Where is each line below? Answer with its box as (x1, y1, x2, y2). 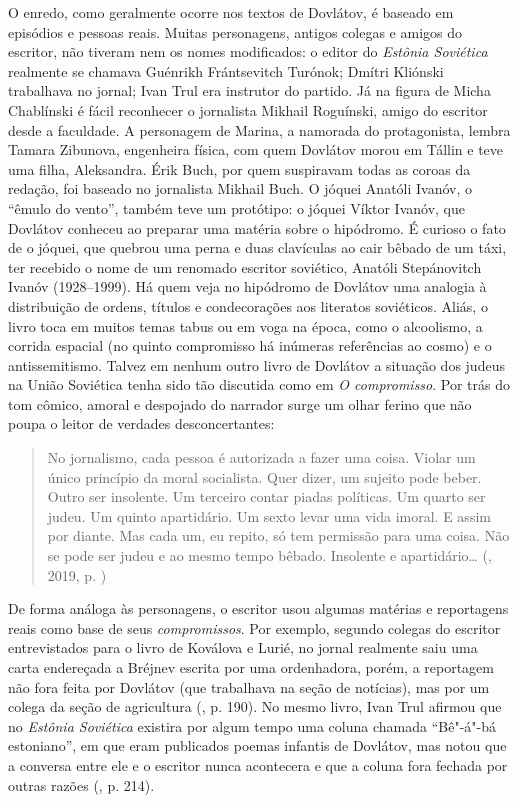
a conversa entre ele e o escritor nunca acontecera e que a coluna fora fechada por (8, 754, 508, 775)
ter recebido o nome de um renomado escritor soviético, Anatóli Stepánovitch (8, 256, 482, 277)
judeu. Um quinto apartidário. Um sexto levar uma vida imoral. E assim (47, 505, 491, 526)
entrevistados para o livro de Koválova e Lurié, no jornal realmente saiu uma (8, 637, 478, 658)
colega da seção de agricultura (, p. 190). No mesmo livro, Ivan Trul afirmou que (8, 696, 502, 717)
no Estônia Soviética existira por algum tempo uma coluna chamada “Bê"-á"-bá (8, 715, 496, 736)
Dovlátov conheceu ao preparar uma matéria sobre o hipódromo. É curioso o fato (8, 217, 506, 238)
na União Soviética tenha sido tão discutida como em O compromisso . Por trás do (8, 374, 511, 395)
